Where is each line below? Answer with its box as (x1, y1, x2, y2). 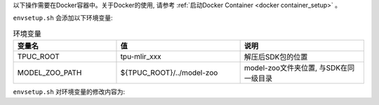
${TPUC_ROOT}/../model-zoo (120, 68, 218, 78)
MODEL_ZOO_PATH (17, 68, 82, 78)
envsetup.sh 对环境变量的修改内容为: (13, 87, 126, 96)
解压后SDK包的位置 (244, 52, 308, 62)
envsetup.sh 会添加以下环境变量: (13, 14, 113, 22)
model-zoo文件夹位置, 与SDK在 (244, 63, 348, 73)
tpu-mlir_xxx (120, 52, 161, 62)
